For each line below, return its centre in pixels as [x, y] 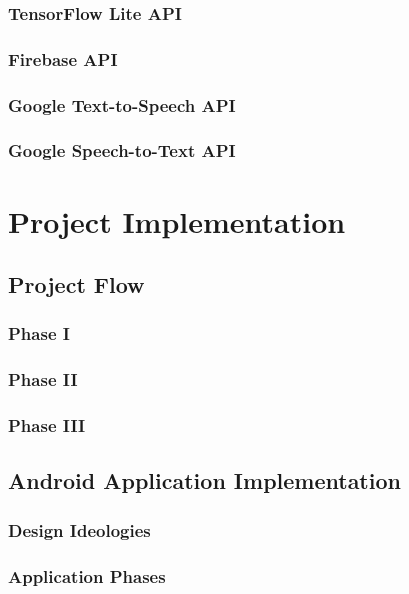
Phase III [47, 425]
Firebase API [63, 58]
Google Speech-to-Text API [122, 150]
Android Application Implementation [204, 480]
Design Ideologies [79, 529]
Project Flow [76, 284]
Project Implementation [177, 220]
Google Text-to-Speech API [122, 104]
